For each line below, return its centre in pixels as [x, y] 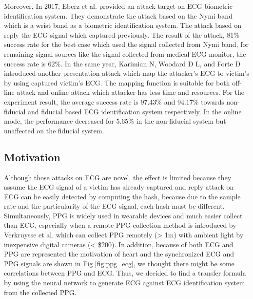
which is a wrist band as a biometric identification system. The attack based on [123, 25]
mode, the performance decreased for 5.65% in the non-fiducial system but [115, 121]
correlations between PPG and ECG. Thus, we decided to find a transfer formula [125, 273]
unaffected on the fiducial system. [54, 130]
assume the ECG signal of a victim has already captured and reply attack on [119, 187]
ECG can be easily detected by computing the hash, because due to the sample [122, 196]
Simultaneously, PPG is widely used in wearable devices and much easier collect [123, 215]
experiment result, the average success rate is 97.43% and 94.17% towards [114, 101]
